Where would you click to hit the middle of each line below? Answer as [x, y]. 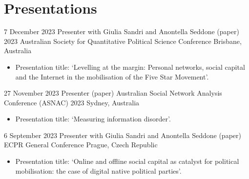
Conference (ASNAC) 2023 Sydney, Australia [72, 102]
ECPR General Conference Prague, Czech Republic [81, 145]
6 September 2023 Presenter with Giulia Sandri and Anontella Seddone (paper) [123, 135]
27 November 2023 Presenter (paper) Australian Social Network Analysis [113, 93]
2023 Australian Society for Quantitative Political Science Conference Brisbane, [123, 41]
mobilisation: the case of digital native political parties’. [98, 170]
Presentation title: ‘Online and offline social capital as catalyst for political [127, 161]
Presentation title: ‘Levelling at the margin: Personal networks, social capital [130, 67]
